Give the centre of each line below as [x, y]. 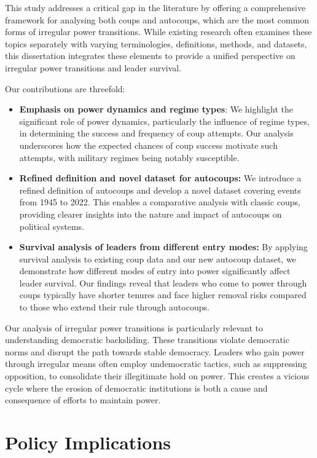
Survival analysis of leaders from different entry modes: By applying [163, 247]
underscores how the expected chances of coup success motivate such [148, 145]
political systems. [52, 226]
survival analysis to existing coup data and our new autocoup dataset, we [158, 259]
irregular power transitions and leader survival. [93, 67]
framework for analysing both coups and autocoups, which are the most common [157, 19]
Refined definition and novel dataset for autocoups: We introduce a [160, 178]
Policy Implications [88, 442]
